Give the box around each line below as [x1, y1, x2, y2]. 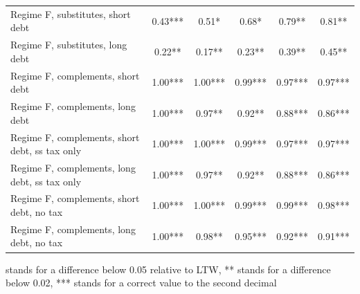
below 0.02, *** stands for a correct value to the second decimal [6, 275, 277, 290]
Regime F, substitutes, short [10, 6, 131, 21]
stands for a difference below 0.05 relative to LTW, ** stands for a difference [6, 261, 331, 276]
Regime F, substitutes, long [10, 37, 127, 52]
